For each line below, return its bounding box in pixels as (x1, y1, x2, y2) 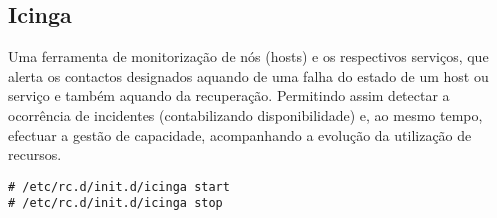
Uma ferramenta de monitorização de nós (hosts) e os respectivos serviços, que (8, 46, 489, 67)
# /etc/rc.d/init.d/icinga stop (8, 196, 223, 211)
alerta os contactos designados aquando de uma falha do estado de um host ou (8, 65, 489, 86)
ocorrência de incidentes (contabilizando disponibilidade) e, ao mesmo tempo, (8, 104, 483, 125)
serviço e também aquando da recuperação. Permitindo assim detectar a (8, 85, 450, 106)
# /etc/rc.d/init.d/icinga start (8, 179, 230, 194)
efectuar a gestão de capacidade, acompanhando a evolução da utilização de (8, 124, 472, 145)
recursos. (8, 144, 62, 165)
